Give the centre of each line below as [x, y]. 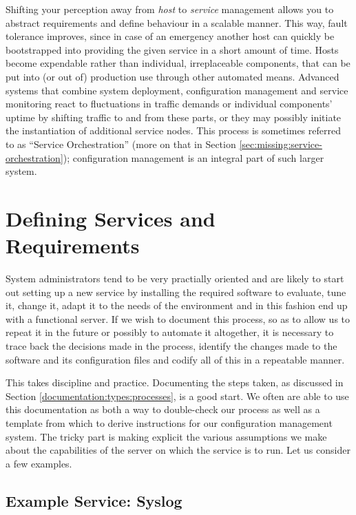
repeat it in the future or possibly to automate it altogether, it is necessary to [170, 332]
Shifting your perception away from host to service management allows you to [170, 9]
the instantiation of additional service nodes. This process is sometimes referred [173, 130]
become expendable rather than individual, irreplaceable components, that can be [178, 63]
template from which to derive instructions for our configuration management [169, 422]
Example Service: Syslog [94, 500]
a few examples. [39, 463]
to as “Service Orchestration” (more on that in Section [121, 144]
